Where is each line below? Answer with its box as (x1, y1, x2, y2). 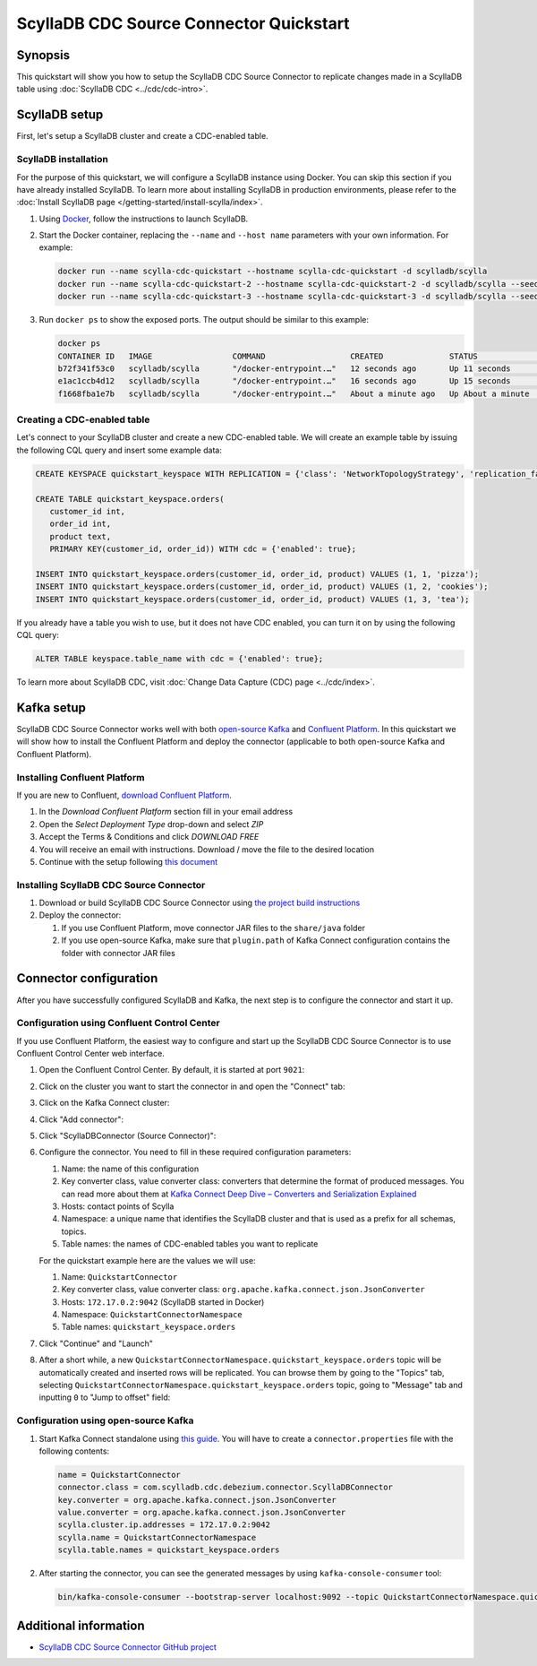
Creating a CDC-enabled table (16, 413, 150, 426)
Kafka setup (16, 700, 87, 715)
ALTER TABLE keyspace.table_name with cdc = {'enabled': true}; (35, 654, 324, 664)
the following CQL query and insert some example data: (16, 445, 223, 455)
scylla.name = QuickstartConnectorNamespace (57, 1532, 257, 1542)
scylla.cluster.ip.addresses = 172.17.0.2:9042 (57, 1520, 270, 1530)
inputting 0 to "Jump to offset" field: (38, 1392, 171, 1403)
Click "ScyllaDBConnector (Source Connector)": (38, 1130, 217, 1141)
